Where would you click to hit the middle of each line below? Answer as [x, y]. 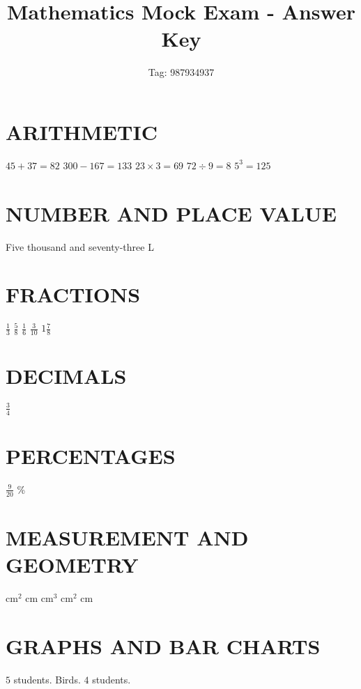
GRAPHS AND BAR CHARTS [163, 645]
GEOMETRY [72, 564]
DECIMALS [66, 376]
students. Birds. [47, 679]
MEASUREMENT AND [127, 537]
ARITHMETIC [82, 131]
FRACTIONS [73, 294]
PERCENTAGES [91, 455]
